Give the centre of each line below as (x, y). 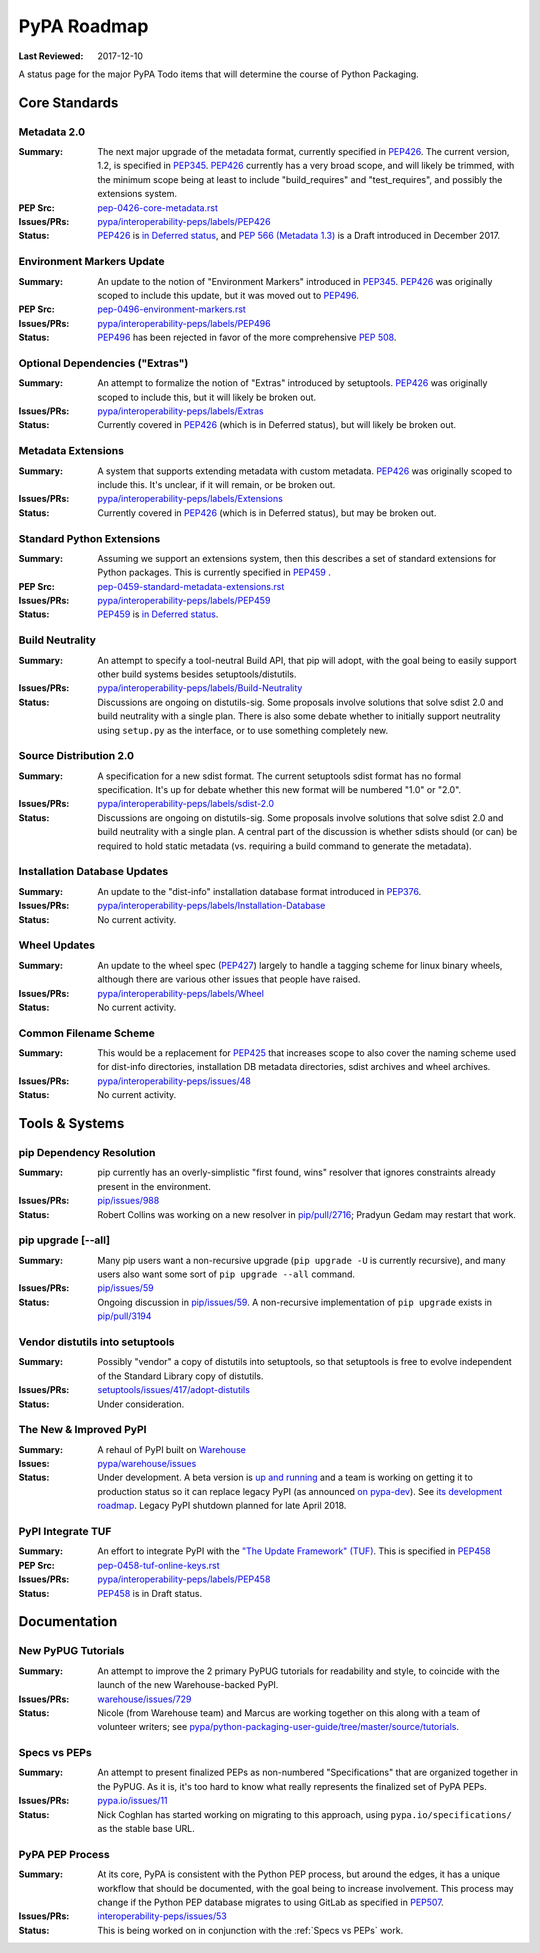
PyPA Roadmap (83, 26)
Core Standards (68, 102)
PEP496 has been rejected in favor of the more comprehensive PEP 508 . (247, 337)
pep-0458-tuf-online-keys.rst (158, 1565)
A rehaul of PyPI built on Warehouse (172, 1449)
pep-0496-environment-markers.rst (172, 309)
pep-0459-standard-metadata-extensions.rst (191, 586)
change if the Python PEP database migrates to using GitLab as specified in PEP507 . (270, 1902)
